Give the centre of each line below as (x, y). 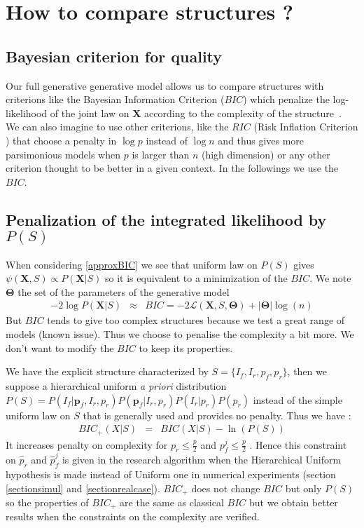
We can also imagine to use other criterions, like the (117, 127)
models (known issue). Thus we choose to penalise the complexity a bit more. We (180, 333)
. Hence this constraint (298, 444)
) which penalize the (286, 99)
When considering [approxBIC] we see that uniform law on (132, 264)
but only (303, 488)
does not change (226, 488)
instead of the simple (297, 399)
